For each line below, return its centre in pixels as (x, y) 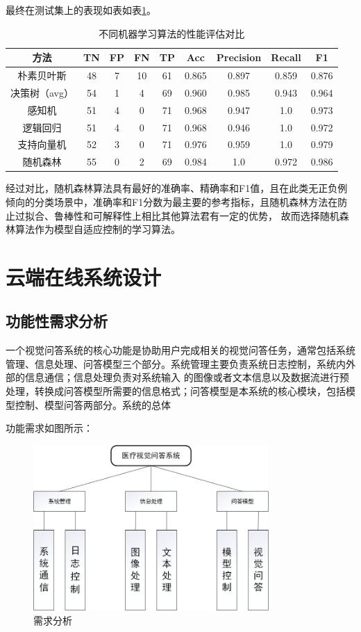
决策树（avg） (42, 92)
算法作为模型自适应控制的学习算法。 (98, 229)
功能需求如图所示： (49, 428)
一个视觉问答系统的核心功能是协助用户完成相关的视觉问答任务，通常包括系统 (180, 350)
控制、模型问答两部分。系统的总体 (93, 404)
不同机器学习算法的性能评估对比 (172, 33)
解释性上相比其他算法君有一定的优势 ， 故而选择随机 (221, 215)
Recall (286, 57)
